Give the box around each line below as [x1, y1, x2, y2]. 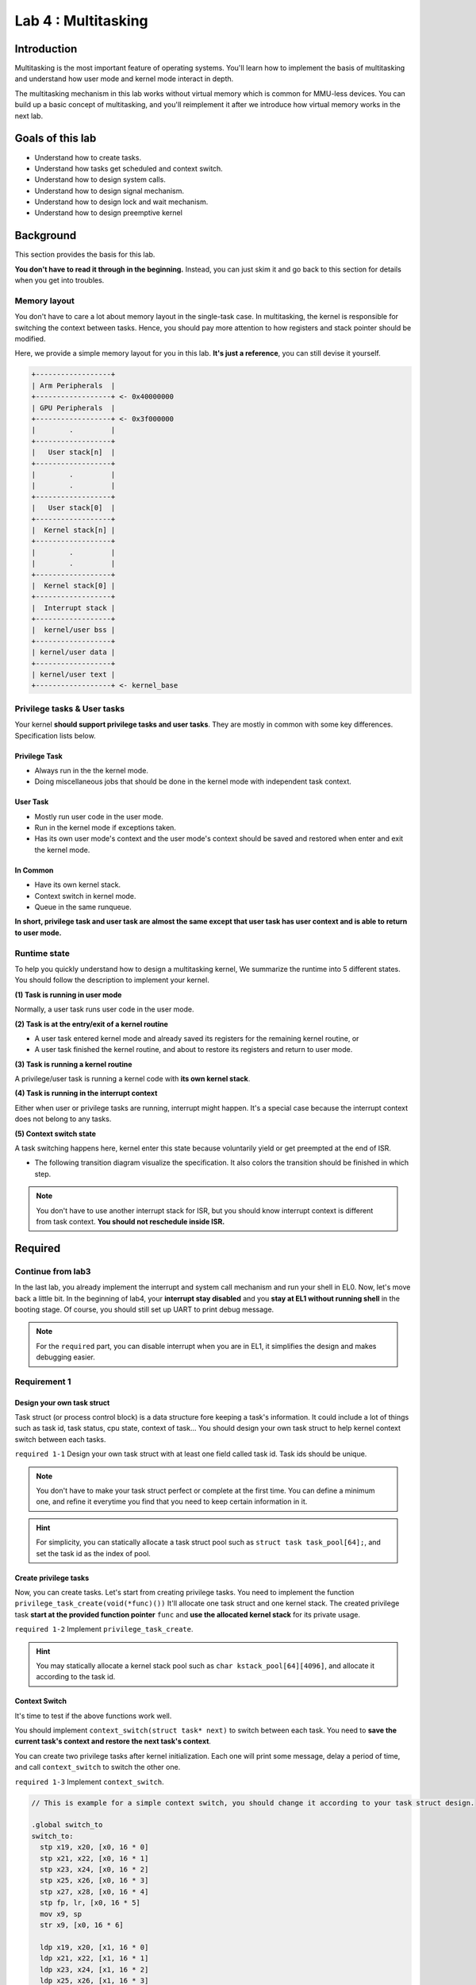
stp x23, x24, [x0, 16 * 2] [40, 1864, 149, 1874]
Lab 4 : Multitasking [14, 12, 148, 29]
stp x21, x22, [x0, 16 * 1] [40, 1854, 149, 1863]
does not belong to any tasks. [14, 1114, 112, 1124]
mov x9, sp [40, 1910, 83, 1918]
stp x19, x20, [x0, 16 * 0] [40, 1843, 149, 1852]
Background [14, 229, 77, 242]
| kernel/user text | [31, 670, 116, 679]
